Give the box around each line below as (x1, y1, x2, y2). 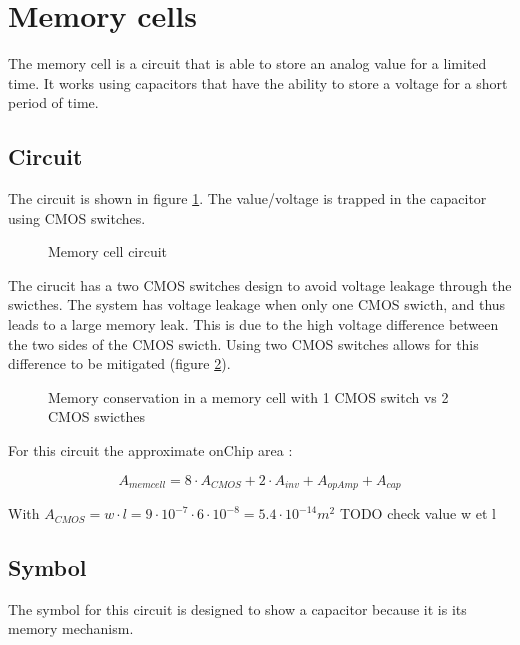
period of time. (8, 92, 99, 113)
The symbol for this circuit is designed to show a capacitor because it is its (8, 598, 467, 619)
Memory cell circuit (48, 241, 168, 262)
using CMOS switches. (8, 207, 146, 228)
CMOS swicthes (48, 406, 145, 427)
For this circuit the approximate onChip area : (8, 440, 293, 461)
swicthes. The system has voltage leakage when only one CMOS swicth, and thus (8, 294, 506, 315)
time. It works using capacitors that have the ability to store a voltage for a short (8, 72, 508, 93)
